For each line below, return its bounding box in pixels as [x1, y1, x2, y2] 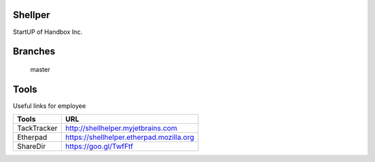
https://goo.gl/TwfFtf [65, 142, 133, 152]
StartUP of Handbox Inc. [12, 28, 83, 36]
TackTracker [17, 123, 58, 133]
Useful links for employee [12, 101, 86, 110]
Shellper [12, 9, 51, 21]
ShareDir [17, 142, 46, 152]
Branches [12, 46, 56, 57]
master [30, 65, 51, 73]
